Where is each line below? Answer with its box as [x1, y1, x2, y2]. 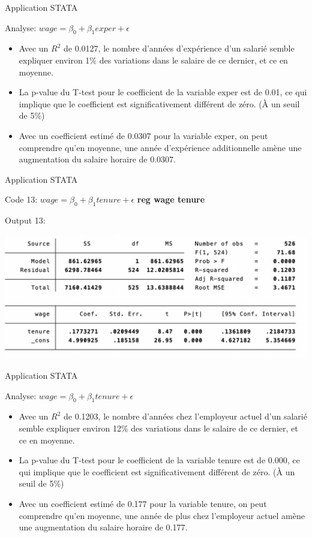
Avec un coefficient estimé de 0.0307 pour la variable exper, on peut [19, 129, 268, 141]
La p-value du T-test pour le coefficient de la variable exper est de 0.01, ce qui [19, 86, 307, 98]
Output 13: [5, 214, 46, 227]
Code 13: [5, 193, 38, 206]
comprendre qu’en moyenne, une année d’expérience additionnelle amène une [19, 141, 302, 153]
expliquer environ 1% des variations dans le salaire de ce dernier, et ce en [19, 53, 288, 66]
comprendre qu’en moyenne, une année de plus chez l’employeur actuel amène [19, 509, 305, 521]
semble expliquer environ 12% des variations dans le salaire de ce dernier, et [19, 422, 298, 435]
